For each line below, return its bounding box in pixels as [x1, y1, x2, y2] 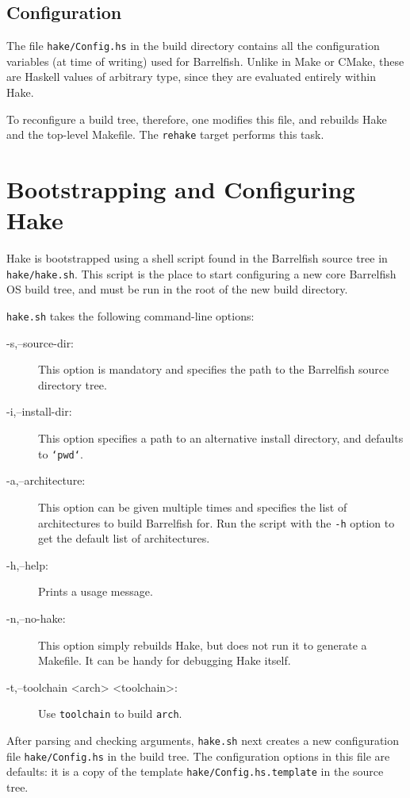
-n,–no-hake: [6, 609, 66, 626]
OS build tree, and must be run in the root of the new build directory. [6, 281, 348, 297]
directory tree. [38, 376, 107, 393]
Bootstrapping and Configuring [6, 173, 355, 205]
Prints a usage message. [38, 583, 153, 600]
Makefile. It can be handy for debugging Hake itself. [38, 652, 291, 669]
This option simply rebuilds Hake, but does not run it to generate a [38, 636, 367, 653]
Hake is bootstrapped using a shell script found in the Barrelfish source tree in [6, 250, 388, 267]
